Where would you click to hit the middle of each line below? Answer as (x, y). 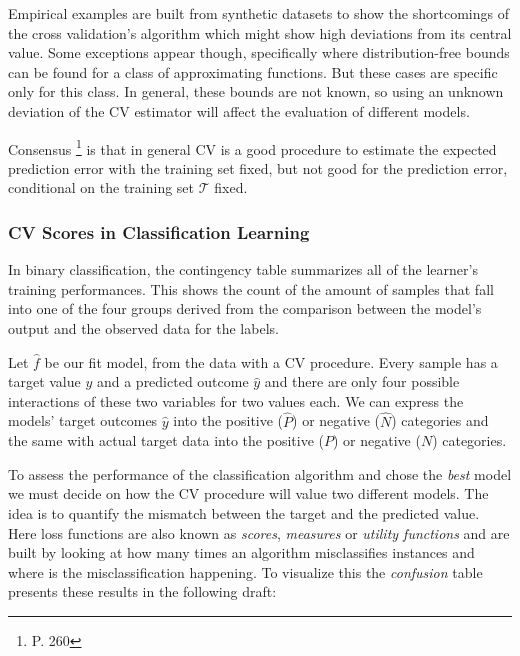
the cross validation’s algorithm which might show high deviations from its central (260, 32)
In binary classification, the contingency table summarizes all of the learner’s (243, 269)
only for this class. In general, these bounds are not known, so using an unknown (256, 91)
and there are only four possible (362, 381)
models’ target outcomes (83, 420)
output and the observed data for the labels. (143, 328)
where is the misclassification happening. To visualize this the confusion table (245, 571)
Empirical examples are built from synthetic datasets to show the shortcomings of (258, 13)
